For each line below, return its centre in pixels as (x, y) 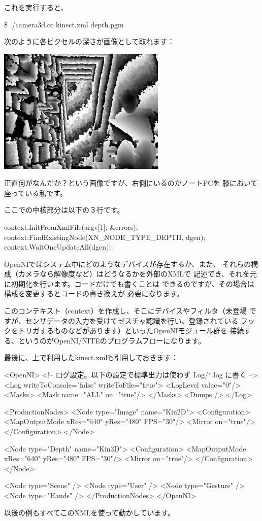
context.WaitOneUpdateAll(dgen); (58, 247)
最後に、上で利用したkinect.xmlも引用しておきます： (91, 357)
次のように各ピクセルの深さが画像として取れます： (89, 41)
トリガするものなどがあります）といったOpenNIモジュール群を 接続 (131, 331)
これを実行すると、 (36, 7)
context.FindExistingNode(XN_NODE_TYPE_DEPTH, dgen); (105, 237)
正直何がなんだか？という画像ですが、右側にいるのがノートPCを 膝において (131, 183)
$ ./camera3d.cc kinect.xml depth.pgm (64, 24)
